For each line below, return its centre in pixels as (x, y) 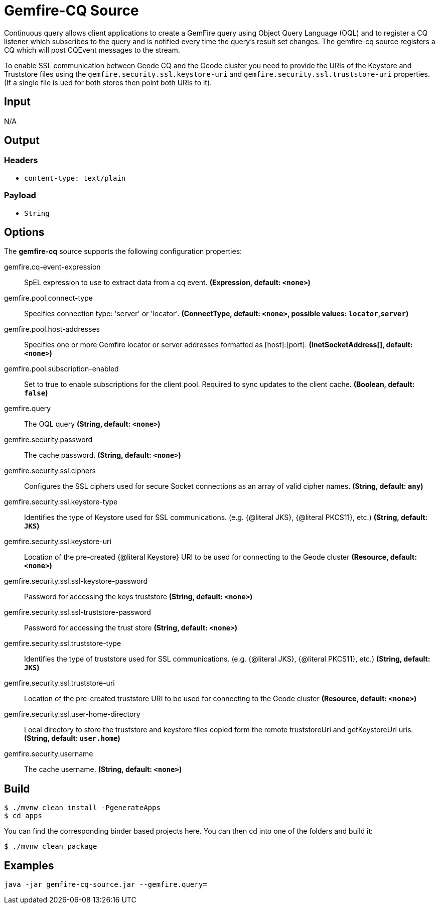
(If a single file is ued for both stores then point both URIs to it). (108, 82)
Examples (29, 865)
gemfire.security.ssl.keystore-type (61, 502)
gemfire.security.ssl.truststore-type (63, 643)
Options (24, 232)
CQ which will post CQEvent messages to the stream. (92, 50)
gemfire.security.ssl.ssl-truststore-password (78, 612)
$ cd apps (23, 816)
